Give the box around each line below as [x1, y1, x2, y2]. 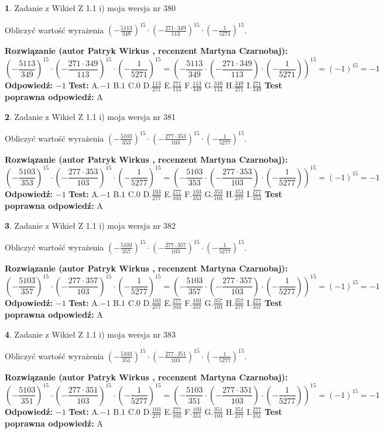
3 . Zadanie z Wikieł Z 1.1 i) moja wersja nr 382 [5, 219, 176, 231]
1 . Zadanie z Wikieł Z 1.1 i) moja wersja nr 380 [5, 2, 176, 13]
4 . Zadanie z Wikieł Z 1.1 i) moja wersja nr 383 [5, 328, 176, 340]
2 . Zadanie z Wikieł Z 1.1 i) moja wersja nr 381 [5, 110, 176, 122]
